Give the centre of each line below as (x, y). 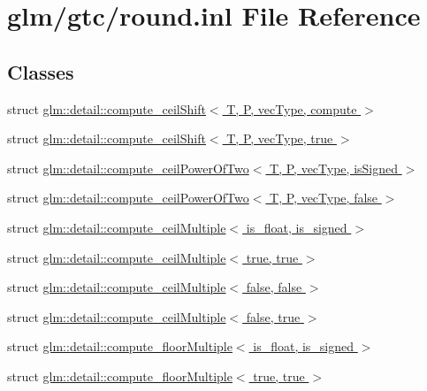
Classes (41, 71)
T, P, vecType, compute (292, 108)
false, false (274, 287)
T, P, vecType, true (280, 138)
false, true (273, 316)
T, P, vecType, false (324, 198)
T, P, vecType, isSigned (334, 168)
